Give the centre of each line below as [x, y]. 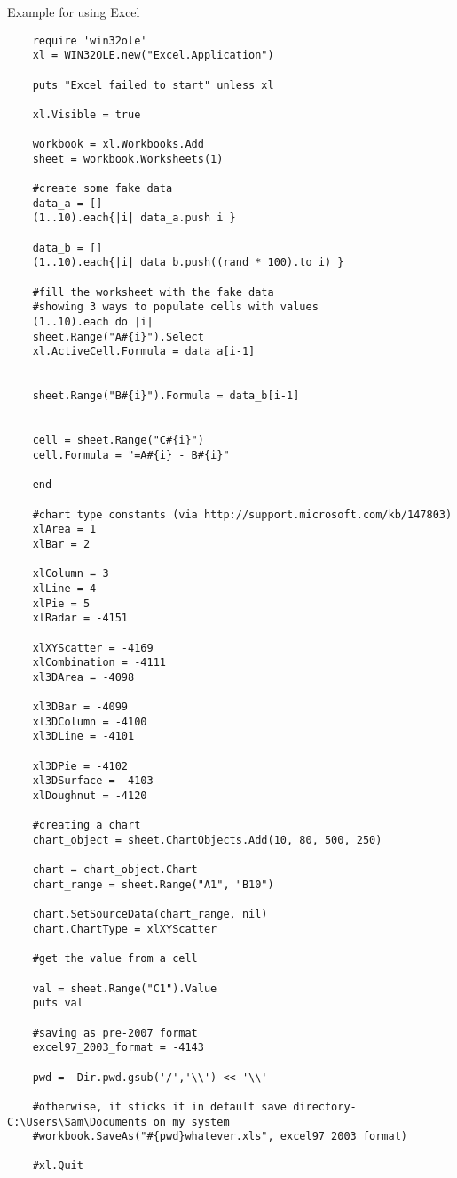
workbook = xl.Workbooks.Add [118, 144]
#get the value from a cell [115, 959]
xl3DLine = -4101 [83, 737]
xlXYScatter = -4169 [93, 648]
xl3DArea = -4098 [83, 677]
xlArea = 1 [64, 529]
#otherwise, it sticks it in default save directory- [194, 1106]
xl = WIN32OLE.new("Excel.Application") [153, 56]
